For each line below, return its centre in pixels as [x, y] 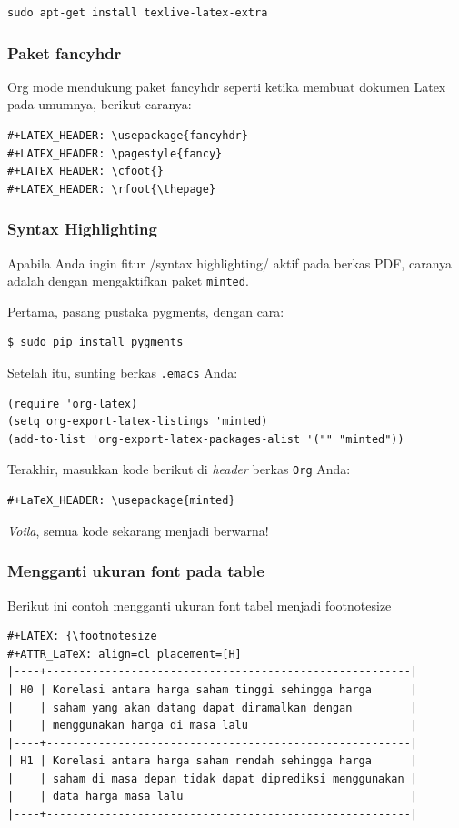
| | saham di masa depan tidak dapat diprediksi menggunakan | [213, 778]
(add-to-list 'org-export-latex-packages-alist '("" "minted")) [206, 439]
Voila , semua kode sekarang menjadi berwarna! [138, 530]
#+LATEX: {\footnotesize [82, 636]
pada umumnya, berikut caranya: [100, 104]
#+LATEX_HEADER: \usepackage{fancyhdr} [128, 136]
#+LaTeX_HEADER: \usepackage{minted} [121, 501]
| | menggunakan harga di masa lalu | [213, 726]
